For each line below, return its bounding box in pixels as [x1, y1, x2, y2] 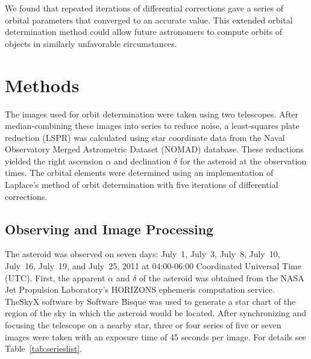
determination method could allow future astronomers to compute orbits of [5, 25, 283, 38]
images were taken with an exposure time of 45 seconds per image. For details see [5, 330, 306, 343]
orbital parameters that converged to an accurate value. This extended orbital [5, 13, 293, 26]
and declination [114, 154, 171, 167]
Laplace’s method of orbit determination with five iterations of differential [5, 178, 278, 191]
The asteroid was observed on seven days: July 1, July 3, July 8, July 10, [5, 248, 280, 260]
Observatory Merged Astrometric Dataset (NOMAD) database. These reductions [5, 143, 304, 155]
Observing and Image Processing [5, 219, 214, 238]
